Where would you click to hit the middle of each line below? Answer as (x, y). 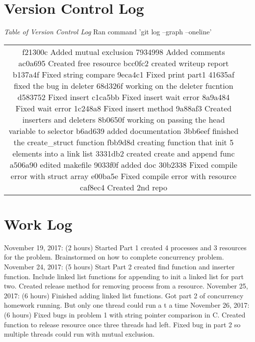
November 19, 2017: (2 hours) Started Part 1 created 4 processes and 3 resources (125, 247)
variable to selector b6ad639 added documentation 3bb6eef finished (124, 131)
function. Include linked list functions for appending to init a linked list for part (124, 276)
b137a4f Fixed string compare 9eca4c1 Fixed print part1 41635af (124, 74)
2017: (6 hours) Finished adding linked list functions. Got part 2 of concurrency (124, 295)
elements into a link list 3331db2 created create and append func (124, 153)
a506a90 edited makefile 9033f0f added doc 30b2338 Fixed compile (124, 164)
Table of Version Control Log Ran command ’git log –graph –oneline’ (108, 32)
